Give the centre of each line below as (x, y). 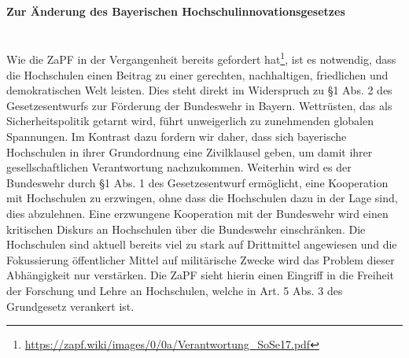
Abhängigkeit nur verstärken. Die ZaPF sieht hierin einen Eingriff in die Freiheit (200, 275)
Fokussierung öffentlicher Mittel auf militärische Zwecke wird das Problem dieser (201, 259)
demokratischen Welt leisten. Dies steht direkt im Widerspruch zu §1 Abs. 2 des (199, 90)
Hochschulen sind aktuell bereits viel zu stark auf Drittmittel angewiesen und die (202, 244)
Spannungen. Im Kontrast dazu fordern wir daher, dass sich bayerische (177, 137)
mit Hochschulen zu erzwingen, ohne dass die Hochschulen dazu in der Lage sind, (202, 198)
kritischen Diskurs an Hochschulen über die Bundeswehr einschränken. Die (186, 229)
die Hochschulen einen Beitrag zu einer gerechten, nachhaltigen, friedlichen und (197, 74)
